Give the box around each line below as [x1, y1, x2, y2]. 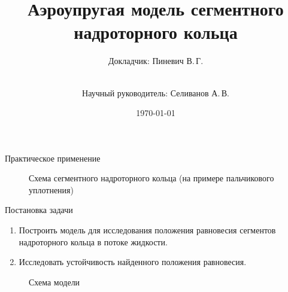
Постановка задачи [5, 203, 73, 216]
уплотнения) [29, 183, 74, 196]
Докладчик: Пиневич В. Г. [108, 54, 204, 67]
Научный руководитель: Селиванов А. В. [82, 86, 229, 99]
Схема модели [29, 275, 80, 288]
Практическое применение [5, 151, 101, 164]
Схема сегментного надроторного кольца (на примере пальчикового [29, 172, 274, 184]
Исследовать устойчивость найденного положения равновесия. [19, 255, 247, 268]
